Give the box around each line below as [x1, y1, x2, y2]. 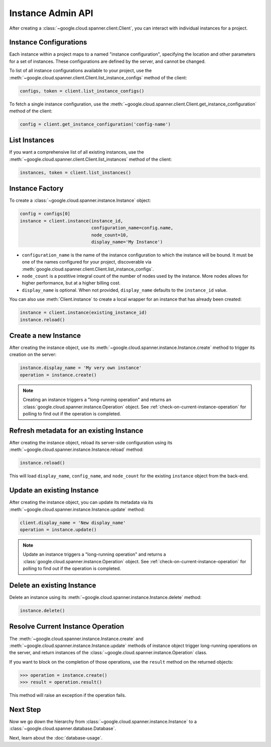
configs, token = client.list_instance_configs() [20, 88, 145, 94]
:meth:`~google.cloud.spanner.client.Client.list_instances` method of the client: [9, 156, 172, 162]
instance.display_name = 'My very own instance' [20, 365, 142, 371]
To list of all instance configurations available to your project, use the [9, 68, 152, 74]
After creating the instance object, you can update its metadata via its [9, 500, 153, 506]
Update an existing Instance [9, 486, 99, 494]
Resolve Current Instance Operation [9, 623, 124, 631]
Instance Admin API [9, 8, 93, 19]
